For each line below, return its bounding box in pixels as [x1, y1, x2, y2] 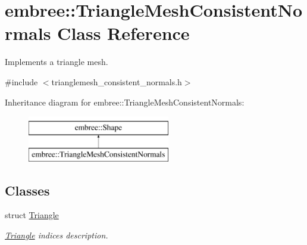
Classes [5, 181, 50, 199]
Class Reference [57, 21, 190, 45]
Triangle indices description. [5, 229, 108, 241]
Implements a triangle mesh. [5, 55, 108, 68]
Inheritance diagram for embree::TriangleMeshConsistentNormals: [5, 95, 245, 108]
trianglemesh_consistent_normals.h [51, 75, 182, 88]
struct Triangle [5, 209, 59, 221]
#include [5, 75, 38, 88]
